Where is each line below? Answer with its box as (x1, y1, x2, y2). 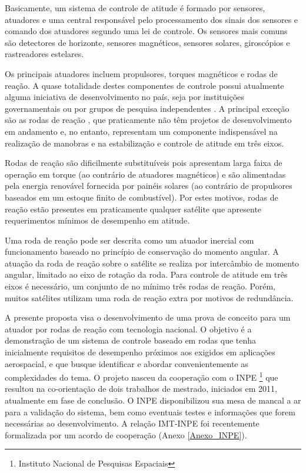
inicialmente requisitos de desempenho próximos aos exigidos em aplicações (5, 346, 275, 358)
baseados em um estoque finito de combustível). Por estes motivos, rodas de (5, 191, 278, 203)
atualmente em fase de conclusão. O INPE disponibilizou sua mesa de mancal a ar (5, 394, 301, 407)
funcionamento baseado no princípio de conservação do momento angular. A (5, 245, 279, 258)
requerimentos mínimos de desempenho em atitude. (5, 214, 190, 226)
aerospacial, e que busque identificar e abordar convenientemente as (5, 357, 248, 369)
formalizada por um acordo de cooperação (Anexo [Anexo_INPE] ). (5, 428, 247, 441)
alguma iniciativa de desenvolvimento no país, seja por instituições (5, 91, 244, 103)
